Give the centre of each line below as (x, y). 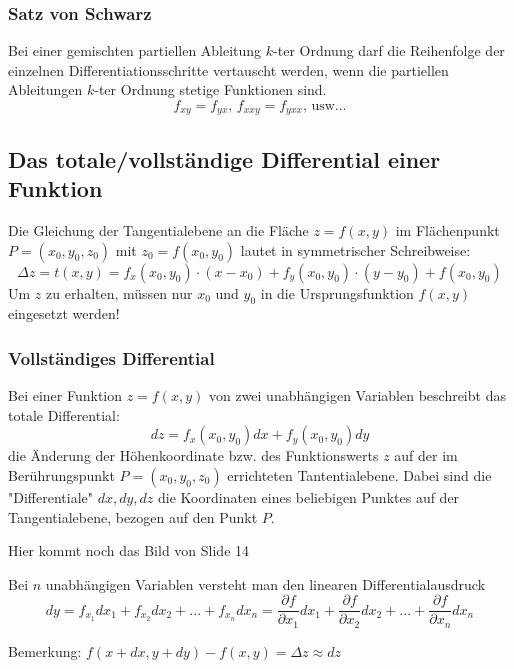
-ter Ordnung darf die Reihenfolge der (389, 50)
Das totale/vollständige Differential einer (224, 158)
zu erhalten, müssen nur (119, 292)
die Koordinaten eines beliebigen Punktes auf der (309, 497)
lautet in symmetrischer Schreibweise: (355, 249)
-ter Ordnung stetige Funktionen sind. (210, 89)
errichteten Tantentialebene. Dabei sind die (359, 475)
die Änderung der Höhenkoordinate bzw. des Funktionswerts (193, 455)
